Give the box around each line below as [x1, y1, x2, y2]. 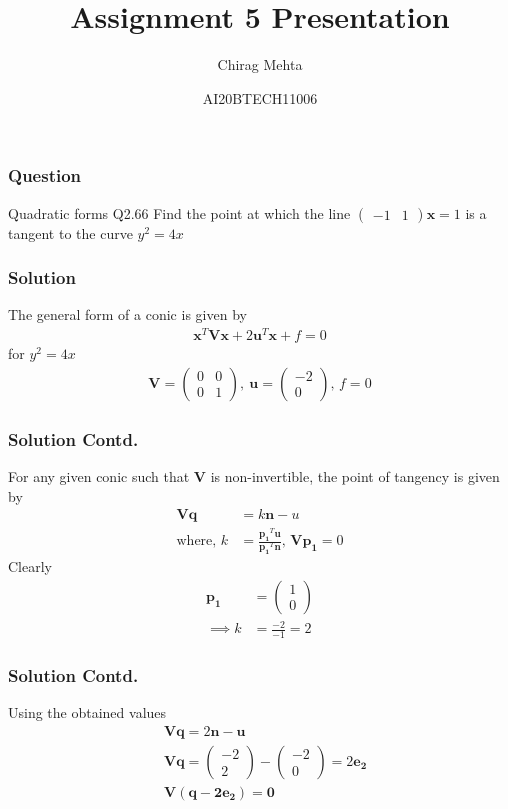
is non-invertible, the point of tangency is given [210, 465, 500, 486]
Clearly [8, 556, 52, 577]
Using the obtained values [8, 702, 167, 723]
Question [8, 163, 82, 188]
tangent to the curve [8, 222, 133, 243]
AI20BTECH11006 [202, 87, 318, 108]
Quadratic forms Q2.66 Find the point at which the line [8, 202, 351, 223]
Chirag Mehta [217, 54, 303, 75]
